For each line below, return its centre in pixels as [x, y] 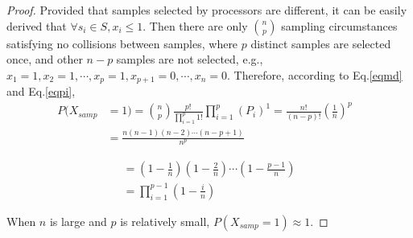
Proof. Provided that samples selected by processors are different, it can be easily [207, 10]
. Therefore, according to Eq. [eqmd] [314, 74]
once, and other [45, 59]
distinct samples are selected [321, 43]
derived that [37, 25]
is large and [78, 221]
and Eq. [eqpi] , [41, 91]
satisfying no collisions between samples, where [122, 43]
